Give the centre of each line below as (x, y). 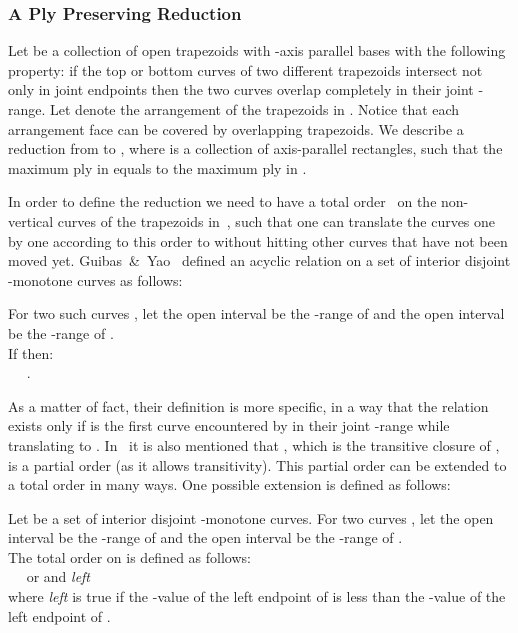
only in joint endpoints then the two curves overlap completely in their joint (241, 89)
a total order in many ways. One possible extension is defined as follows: (229, 484)
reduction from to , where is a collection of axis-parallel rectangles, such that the (255, 148)
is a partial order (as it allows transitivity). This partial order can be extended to (257, 464)
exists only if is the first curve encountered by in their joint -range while (229, 425)
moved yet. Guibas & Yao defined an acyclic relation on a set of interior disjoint (259, 260)
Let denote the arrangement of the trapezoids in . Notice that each (255, 109)
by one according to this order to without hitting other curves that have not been (258, 240)
